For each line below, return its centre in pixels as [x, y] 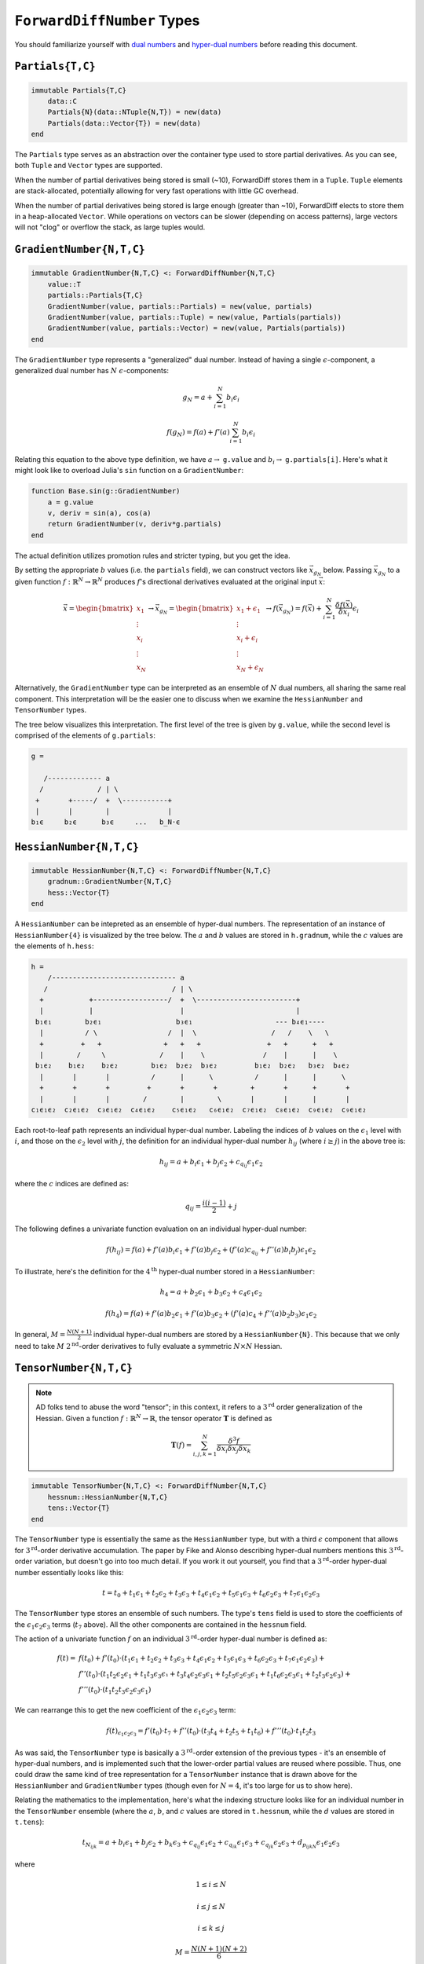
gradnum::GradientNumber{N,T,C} [110, 881]
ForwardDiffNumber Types [107, 20]
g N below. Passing [342, 572]
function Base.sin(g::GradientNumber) [106, 491]
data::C [62, 101]
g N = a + [198, 398]
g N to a [389, 572]
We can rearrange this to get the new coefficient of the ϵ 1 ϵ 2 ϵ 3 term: [125, 1711]
